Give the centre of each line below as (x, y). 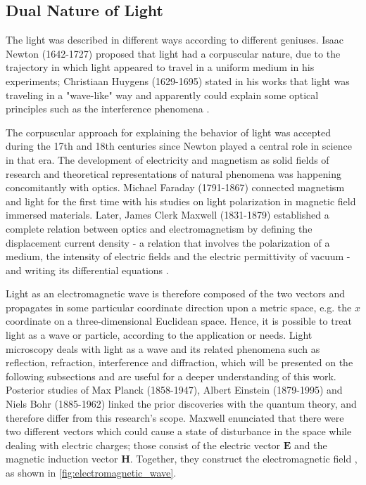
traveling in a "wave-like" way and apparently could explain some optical (162, 95)
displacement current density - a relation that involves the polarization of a (168, 242)
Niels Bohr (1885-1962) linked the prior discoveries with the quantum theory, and (181, 404)
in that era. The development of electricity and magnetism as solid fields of (168, 159)
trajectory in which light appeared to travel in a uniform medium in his (160, 67)
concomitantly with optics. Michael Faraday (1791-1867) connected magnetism (175, 187)
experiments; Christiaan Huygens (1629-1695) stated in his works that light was (178, 80)
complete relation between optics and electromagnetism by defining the (159, 228)
